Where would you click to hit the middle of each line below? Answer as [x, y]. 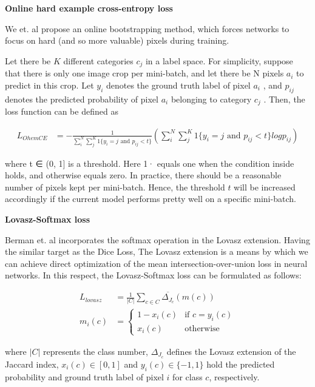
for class [188, 376]
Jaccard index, [32, 364]
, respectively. [234, 376]
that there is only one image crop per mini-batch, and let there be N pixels [144, 73]
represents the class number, [96, 351]
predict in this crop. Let [49, 85]
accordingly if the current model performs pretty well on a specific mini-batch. [151, 199]
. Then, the [284, 99]
